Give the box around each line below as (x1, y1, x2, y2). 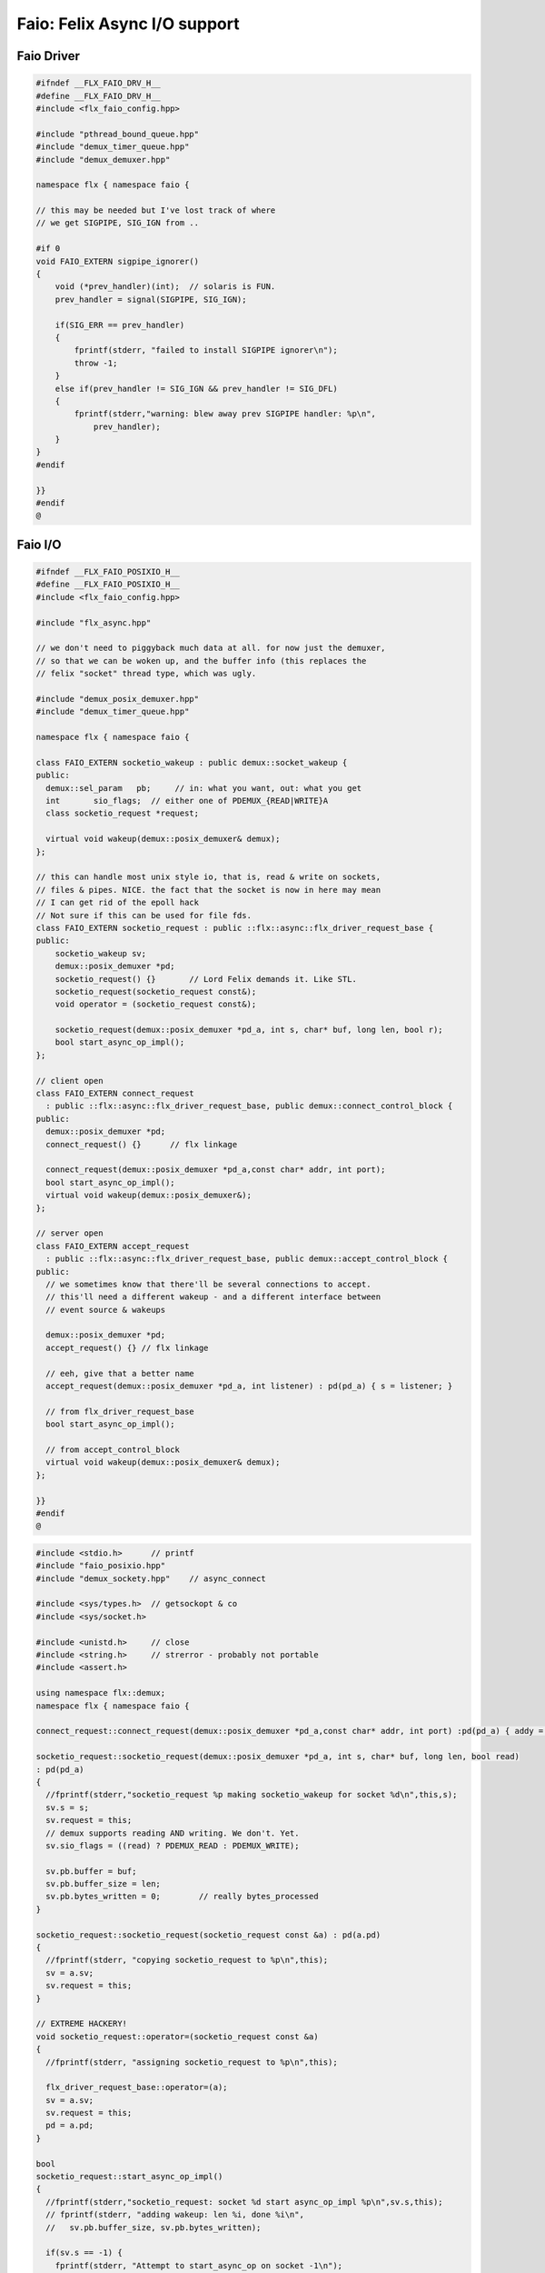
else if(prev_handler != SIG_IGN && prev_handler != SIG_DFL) (54, 383, 338, 394)
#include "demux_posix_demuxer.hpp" (35, 694, 200, 704)
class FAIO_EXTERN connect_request (35, 1088, 194, 1099)
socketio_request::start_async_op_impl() (35, 2171, 223, 2182)
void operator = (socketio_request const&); (54, 999, 257, 1009)
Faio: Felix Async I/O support (16, 14, 240, 34)
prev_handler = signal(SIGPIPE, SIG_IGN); (54, 294, 247, 305)
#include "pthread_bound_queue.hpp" (35, 128, 200, 139)
